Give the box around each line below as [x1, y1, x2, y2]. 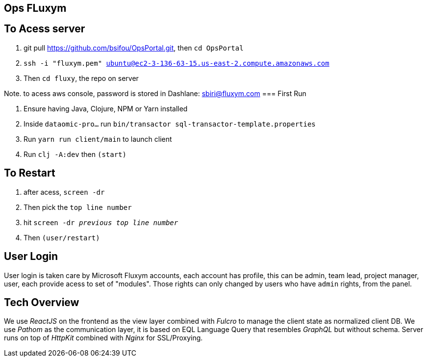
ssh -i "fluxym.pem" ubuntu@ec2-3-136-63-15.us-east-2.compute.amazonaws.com [24, 59, 329, 67]
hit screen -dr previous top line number [24, 218, 178, 227]
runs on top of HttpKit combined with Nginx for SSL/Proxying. [4, 334, 203, 342]
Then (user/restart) [24, 233, 100, 242]
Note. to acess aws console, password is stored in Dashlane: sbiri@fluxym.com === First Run [4, 89, 306, 98]
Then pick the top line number [24, 203, 132, 211]
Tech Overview [4, 296, 79, 309]
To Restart [4, 167, 55, 180]
